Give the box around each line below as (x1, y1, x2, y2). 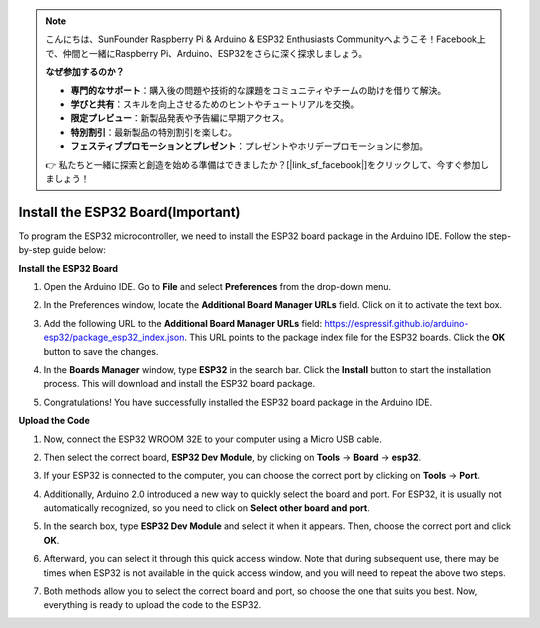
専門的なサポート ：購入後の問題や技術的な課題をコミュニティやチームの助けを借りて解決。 (70, 84, 447, 96)
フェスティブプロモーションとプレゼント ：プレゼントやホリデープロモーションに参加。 (70, 140, 429, 152)
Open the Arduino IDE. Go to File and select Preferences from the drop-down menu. (43, 280, 392, 292)
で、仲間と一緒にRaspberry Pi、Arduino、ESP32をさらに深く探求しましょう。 (45, 47, 368, 59)
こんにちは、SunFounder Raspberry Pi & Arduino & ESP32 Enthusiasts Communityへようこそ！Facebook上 (45, 33, 487, 45)
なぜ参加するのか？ (45, 66, 125, 78)
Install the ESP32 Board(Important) (18, 203, 241, 220)
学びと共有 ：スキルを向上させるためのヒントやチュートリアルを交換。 (70, 98, 360, 110)
